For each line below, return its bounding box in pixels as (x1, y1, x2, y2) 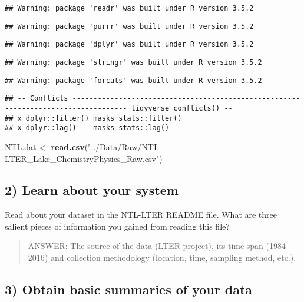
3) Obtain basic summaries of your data (5, 280, 253, 298)
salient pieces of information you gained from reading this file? (5, 220, 230, 232)
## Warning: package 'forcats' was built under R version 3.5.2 (5, 76, 262, 85)
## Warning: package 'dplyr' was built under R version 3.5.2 (5, 40, 254, 49)
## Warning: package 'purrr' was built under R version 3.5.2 (5, 22, 254, 31)
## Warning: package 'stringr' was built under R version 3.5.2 (5, 58, 262, 67)
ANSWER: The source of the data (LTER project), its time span (28, 240, 263, 252)
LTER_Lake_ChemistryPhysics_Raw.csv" (5, 152, 160, 164)
